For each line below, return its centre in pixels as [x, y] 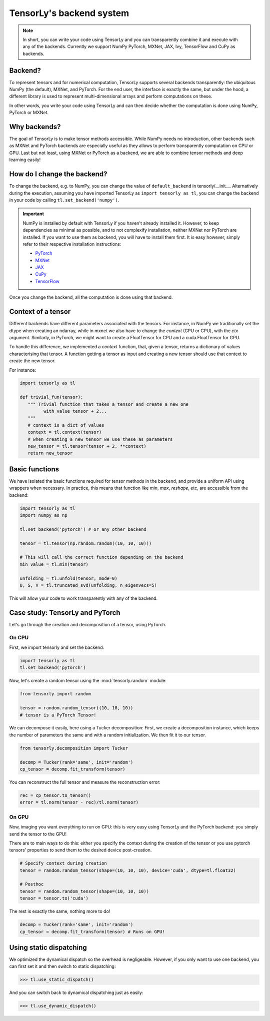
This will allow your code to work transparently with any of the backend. [83, 598]
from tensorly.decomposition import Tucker [74, 748]
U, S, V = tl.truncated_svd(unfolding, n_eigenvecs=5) [88, 585]
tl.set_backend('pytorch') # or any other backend [83, 529]
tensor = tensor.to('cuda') [54, 898]
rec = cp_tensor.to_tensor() [55, 795]
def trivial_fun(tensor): [51, 397]
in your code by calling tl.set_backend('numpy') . [64, 200]
